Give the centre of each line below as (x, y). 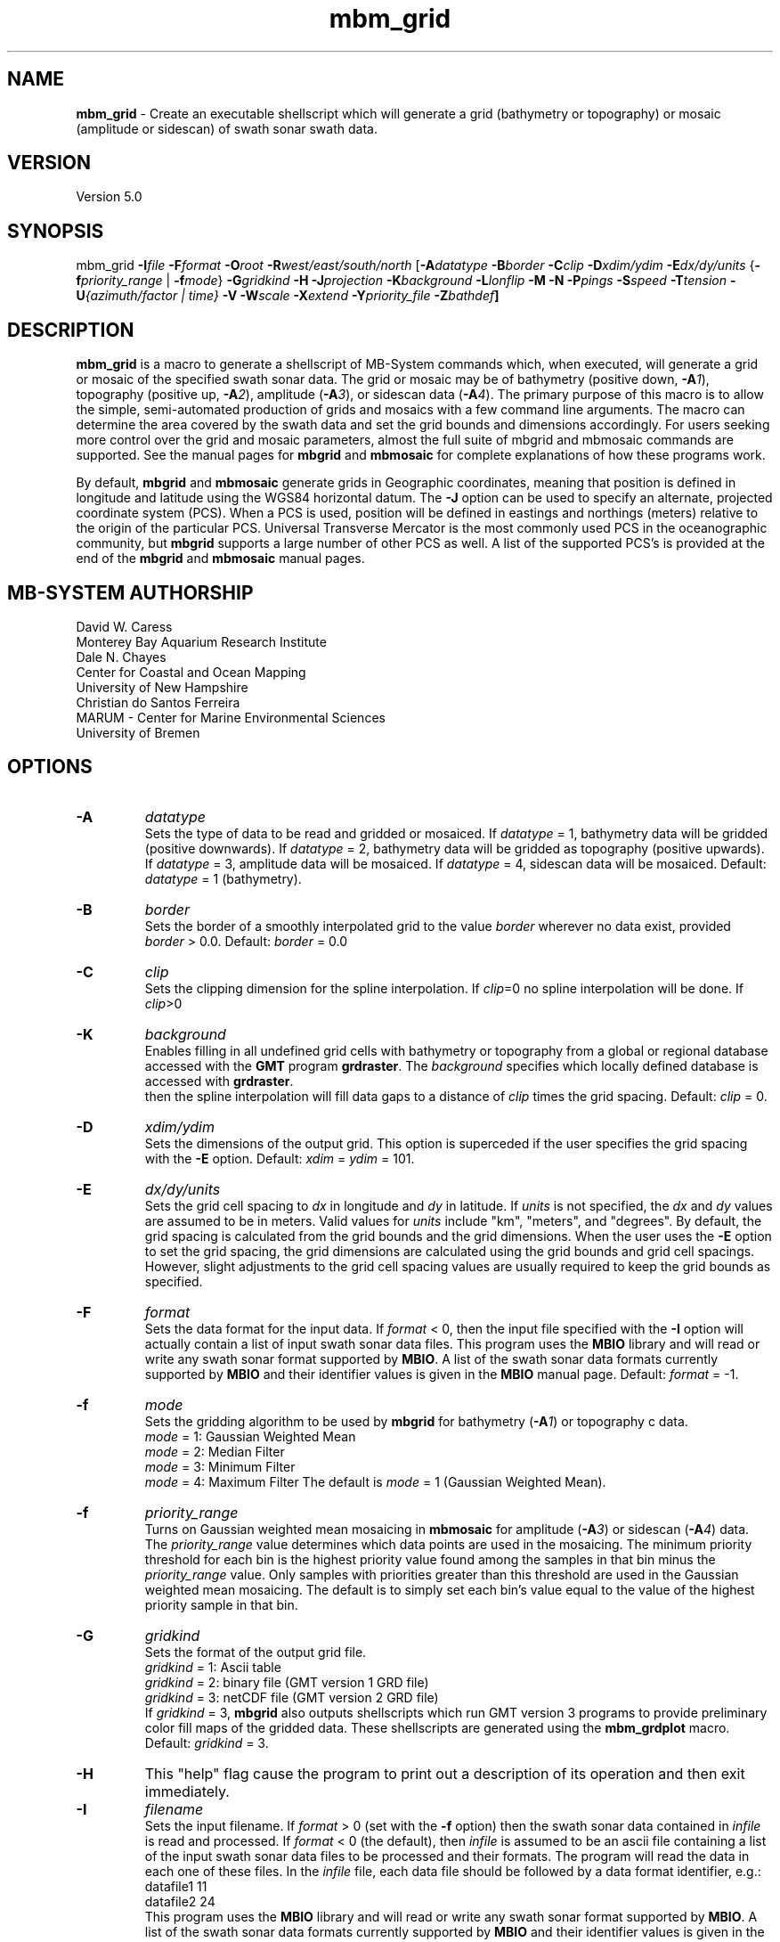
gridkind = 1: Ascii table (213, 1667)
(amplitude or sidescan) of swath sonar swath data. (227, 128)
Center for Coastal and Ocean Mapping (191, 672)
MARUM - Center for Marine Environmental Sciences (231, 717)
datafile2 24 (180, 1901)
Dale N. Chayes (121, 657)
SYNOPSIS (56, 231)
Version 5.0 (109, 197)
